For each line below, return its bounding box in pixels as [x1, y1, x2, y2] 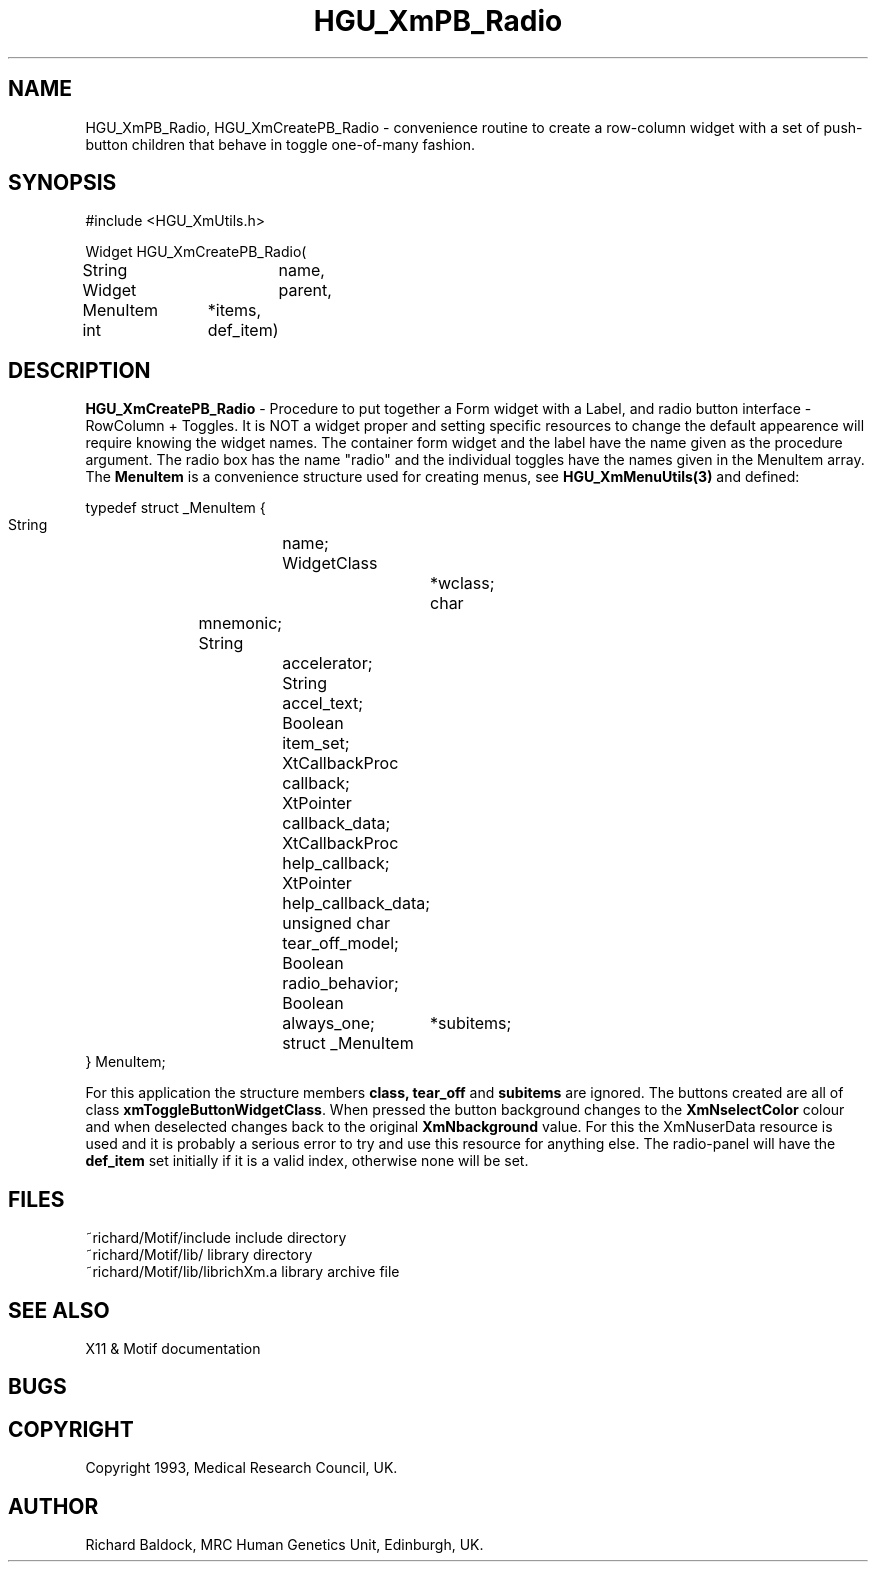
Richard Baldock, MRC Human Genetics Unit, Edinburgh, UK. [85, 1536, 484, 1554]
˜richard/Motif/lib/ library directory [85, 1246, 313, 1264]
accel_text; [282, 693, 364, 714]
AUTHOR [8, 1493, 99, 1519]
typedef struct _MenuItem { [85, 499, 266, 517]
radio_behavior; [282, 973, 399, 994]
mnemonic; [198, 613, 283, 634]
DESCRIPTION [8, 357, 151, 383]
